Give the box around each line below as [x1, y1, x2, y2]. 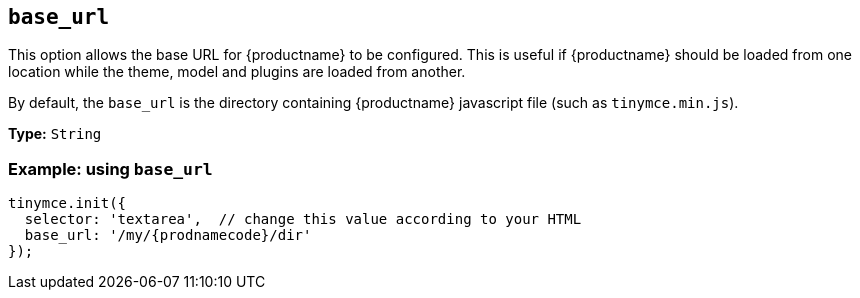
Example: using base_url [8, 158, 213, 179]
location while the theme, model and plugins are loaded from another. [8, 63, 466, 81]
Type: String [8, 125, 102, 143]
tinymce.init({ [8, 195, 127, 212]
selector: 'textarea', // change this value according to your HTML [24, 211, 582, 228]
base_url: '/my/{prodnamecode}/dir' [24, 227, 312, 244]
